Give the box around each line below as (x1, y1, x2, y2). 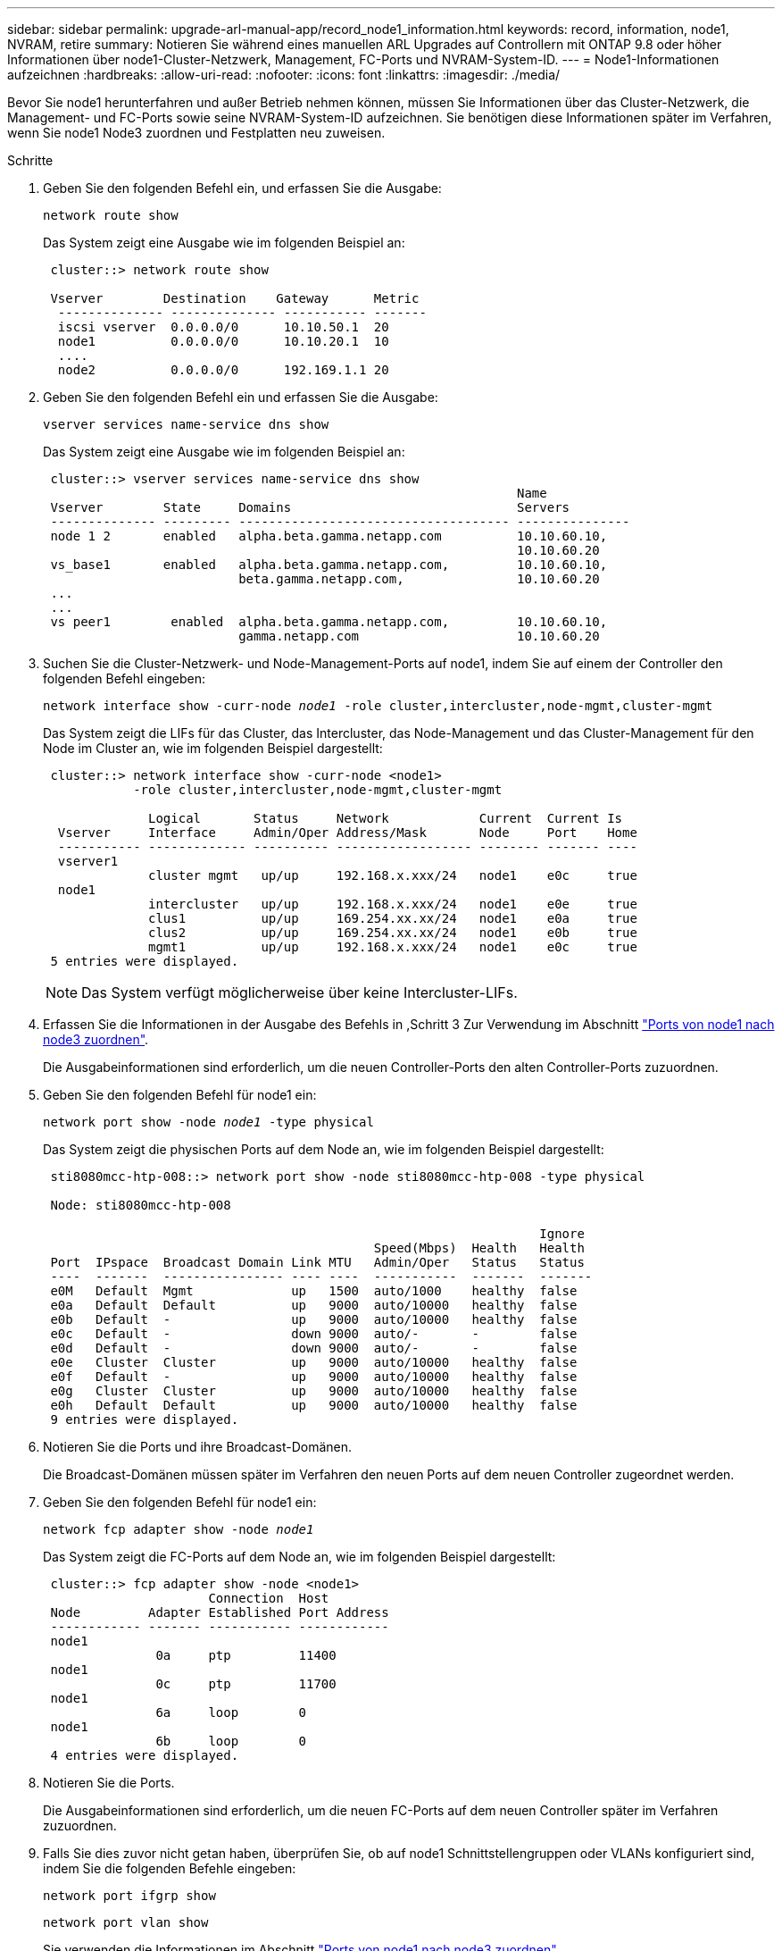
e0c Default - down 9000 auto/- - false (50, 1327, 578, 1341)
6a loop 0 (155, 1705, 307, 1720)
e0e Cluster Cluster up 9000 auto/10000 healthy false (50, 1355, 578, 1369)
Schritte (7, 153, 54, 168)
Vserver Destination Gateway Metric (50, 291, 420, 306)
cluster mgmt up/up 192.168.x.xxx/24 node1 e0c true (148, 868, 637, 883)
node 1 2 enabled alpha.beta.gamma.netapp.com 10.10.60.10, (50, 529, 608, 543)
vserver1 (57, 854, 119, 868)
